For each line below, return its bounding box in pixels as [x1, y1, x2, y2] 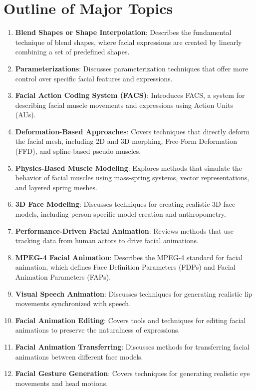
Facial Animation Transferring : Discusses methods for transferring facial [15, 341, 250, 352]
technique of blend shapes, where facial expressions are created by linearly [15, 36, 242, 47]
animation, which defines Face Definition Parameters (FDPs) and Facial [15, 262, 236, 272]
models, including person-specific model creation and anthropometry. [15, 209, 226, 219]
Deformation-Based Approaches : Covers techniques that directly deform [15, 126, 250, 136]
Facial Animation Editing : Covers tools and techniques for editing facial [15, 315, 246, 325]
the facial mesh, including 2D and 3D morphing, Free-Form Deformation [15, 136, 237, 146]
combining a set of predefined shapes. [15, 46, 130, 57]
